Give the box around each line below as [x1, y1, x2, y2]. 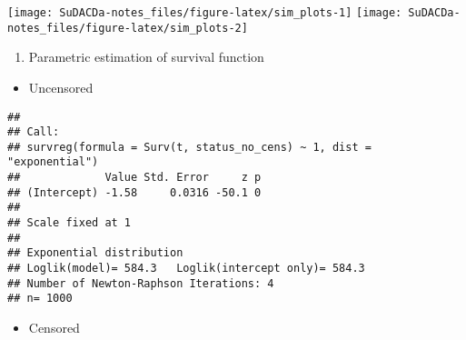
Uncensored [28, 77, 94, 96]
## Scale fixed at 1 [7, 216, 132, 230]
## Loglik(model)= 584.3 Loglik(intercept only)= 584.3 [7, 262, 365, 275]
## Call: [7, 125, 60, 139]
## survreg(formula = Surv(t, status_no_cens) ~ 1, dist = [7, 140, 372, 154]
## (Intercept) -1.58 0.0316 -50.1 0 [7, 185, 262, 199]
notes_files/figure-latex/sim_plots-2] [7, 21, 248, 35]
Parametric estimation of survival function [28, 47, 264, 66]
